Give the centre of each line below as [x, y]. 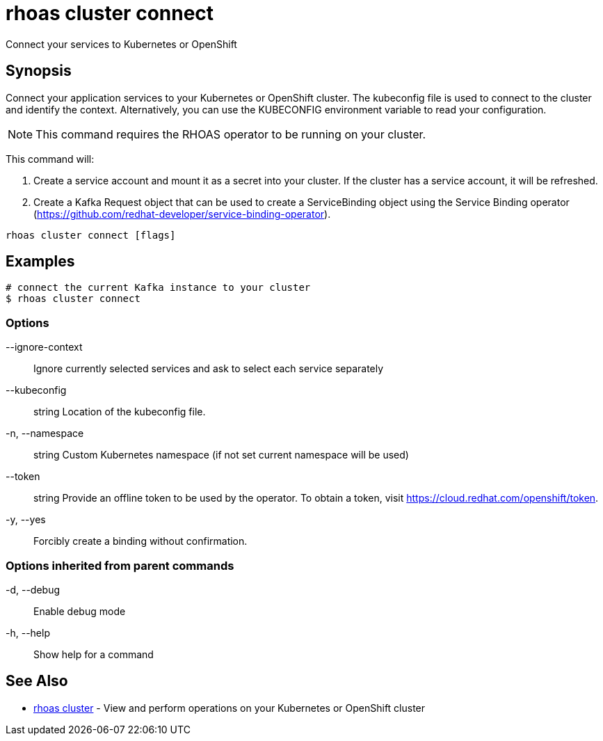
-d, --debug [33, 589]
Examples [40, 262]
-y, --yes [26, 520]
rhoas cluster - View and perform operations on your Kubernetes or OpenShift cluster [230, 708]
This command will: [50, 159]
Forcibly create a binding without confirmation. [140, 541]
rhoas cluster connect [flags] [91, 235]
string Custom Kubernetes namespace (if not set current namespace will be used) [221, 455]
